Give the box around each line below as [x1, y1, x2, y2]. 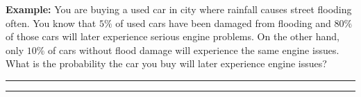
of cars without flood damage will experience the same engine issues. [48, 42, 339, 57]
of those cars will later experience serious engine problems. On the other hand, [6, 29, 339, 44]
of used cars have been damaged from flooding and [115, 15, 331, 30]
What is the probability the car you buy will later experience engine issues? [6, 56, 327, 71]
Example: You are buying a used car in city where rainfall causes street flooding [6, 2, 352, 16]
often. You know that [6, 15, 96, 30]
